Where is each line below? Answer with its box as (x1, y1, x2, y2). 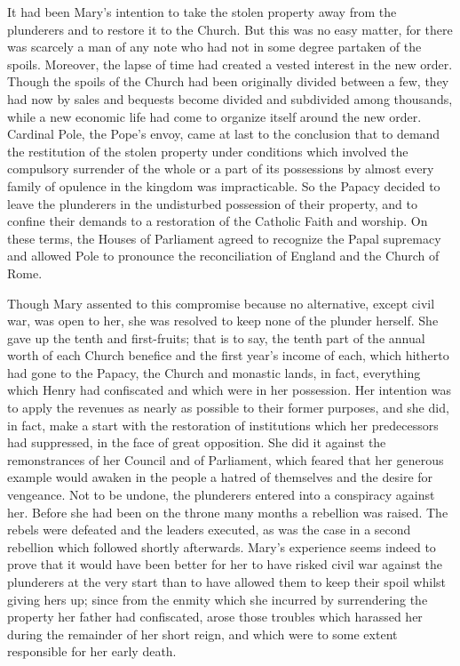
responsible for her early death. (7, 642, 177, 661)
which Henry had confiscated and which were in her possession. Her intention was (7, 381, 451, 399)
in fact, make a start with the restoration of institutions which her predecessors (7, 415, 439, 434)
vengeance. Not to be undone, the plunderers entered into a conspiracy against (7, 485, 435, 504)
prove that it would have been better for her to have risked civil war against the (7, 555, 442, 574)
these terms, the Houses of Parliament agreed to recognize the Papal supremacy (7, 229, 441, 247)
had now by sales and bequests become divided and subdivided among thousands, (7, 89, 453, 108)
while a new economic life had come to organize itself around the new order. (7, 107, 422, 125)
